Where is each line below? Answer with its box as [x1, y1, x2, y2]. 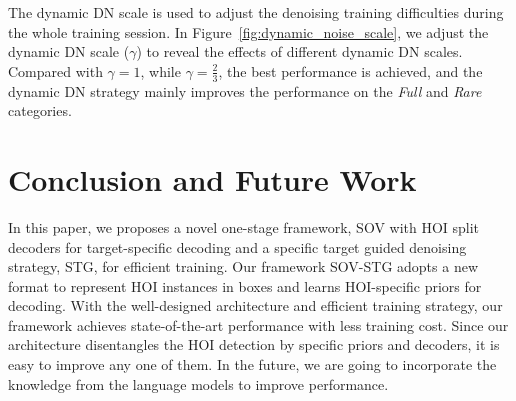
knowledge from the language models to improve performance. [8, 373, 389, 394]
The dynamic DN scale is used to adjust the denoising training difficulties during [8, 2, 504, 22]
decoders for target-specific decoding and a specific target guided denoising [8, 236, 467, 257]
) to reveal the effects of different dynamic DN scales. [136, 41, 463, 62]
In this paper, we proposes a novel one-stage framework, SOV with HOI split [8, 216, 480, 237]
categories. [8, 100, 72, 121]
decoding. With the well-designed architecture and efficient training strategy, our [8, 295, 503, 316]
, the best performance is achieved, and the [218, 60, 483, 81]
